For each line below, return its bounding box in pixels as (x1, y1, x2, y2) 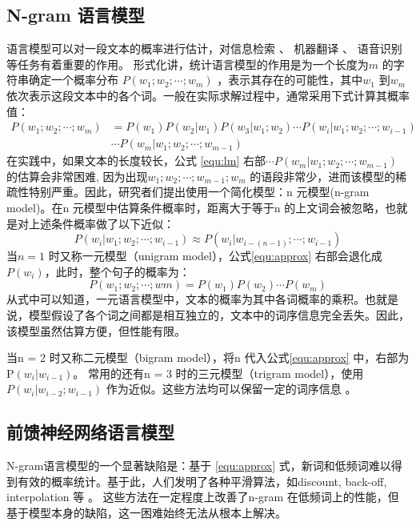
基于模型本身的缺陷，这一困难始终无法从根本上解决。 (6, 504, 286, 520)
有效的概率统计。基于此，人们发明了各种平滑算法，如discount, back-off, (17, 472, 387, 489)
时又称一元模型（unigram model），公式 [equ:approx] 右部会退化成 (48, 247, 382, 264)
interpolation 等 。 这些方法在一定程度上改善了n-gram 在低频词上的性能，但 (6, 488, 399, 505)
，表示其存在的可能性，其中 (217, 71, 363, 88)
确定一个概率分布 (28, 71, 118, 88)
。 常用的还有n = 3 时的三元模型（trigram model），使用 (73, 364, 364, 381)
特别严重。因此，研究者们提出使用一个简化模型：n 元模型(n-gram (28, 183, 370, 200)
